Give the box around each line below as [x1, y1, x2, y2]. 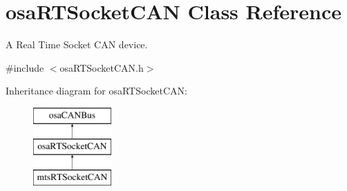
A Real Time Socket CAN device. [6, 37, 148, 52]
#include [6, 60, 44, 74]
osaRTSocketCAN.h [59, 60, 144, 74]
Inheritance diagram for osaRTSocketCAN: [6, 83, 187, 98]
